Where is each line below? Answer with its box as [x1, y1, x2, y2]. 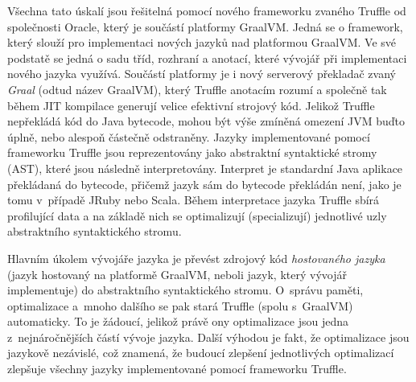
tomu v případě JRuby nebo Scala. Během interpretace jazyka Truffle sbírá [7, 191, 380, 208]
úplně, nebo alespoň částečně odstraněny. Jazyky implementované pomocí [7, 128, 370, 145]
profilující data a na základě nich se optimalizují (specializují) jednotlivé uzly [7, 207, 387, 224]
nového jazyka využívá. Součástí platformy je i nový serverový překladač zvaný [7, 65, 396, 82]
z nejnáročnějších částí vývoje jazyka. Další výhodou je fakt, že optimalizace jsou [7, 328, 410, 345]
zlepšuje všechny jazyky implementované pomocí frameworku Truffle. [7, 360, 347, 377]
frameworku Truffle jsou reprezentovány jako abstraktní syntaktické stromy [7, 144, 377, 161]
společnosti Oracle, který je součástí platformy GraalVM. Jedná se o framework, [7, 18, 403, 35]
